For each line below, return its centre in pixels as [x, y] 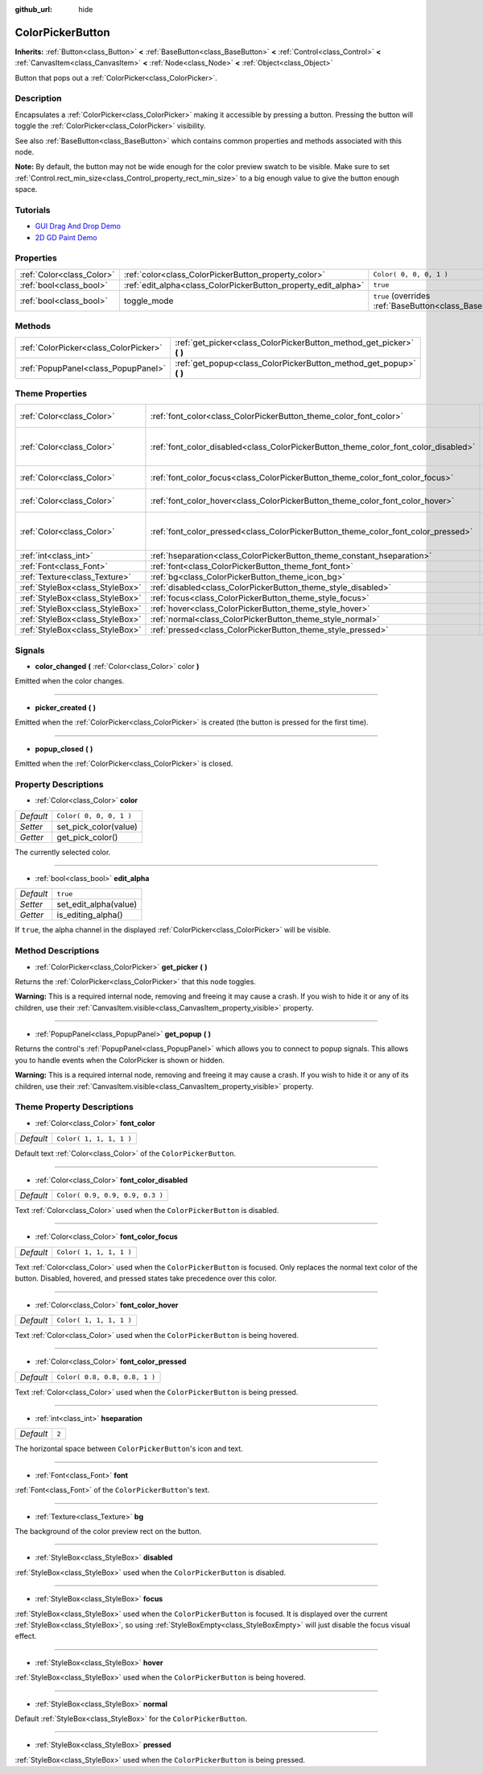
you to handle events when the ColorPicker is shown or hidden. [120, 1060]
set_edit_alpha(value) [97, 904]
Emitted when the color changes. [70, 681]
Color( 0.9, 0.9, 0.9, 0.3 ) [110, 1196]
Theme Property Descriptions [74, 1107]
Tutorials [33, 210]
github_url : [33, 9]
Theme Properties [51, 393]
